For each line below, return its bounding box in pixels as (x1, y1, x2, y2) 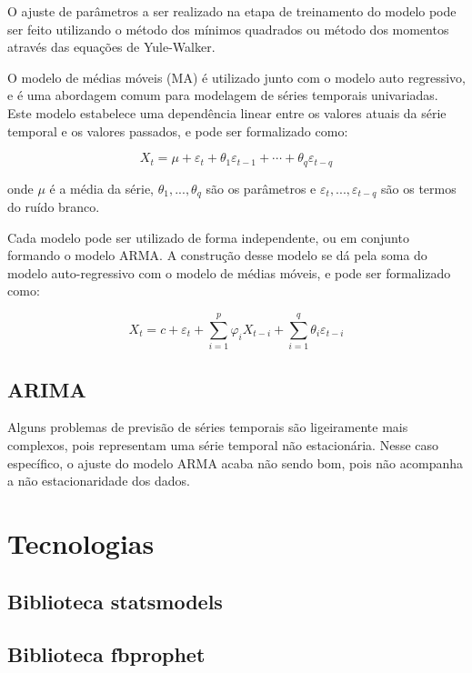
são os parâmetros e (206, 178, 316, 197)
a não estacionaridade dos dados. (7, 471, 190, 490)
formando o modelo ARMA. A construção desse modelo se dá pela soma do (7, 246, 427, 265)
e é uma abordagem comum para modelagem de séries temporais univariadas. (7, 85, 438, 105)
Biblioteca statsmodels (7, 587, 223, 615)
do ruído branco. (7, 197, 100, 216)
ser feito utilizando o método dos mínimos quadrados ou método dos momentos (7, 19, 449, 38)
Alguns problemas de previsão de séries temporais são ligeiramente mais (7, 417, 408, 437)
